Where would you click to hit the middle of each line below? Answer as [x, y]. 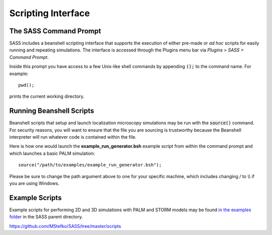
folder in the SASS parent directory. [46, 217]
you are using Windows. [35, 184]
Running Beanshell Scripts [52, 111]
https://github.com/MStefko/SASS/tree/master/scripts [65, 226]
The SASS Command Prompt [55, 31]
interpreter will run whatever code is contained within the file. [73, 137]
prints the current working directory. [47, 96]
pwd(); [26, 85]
